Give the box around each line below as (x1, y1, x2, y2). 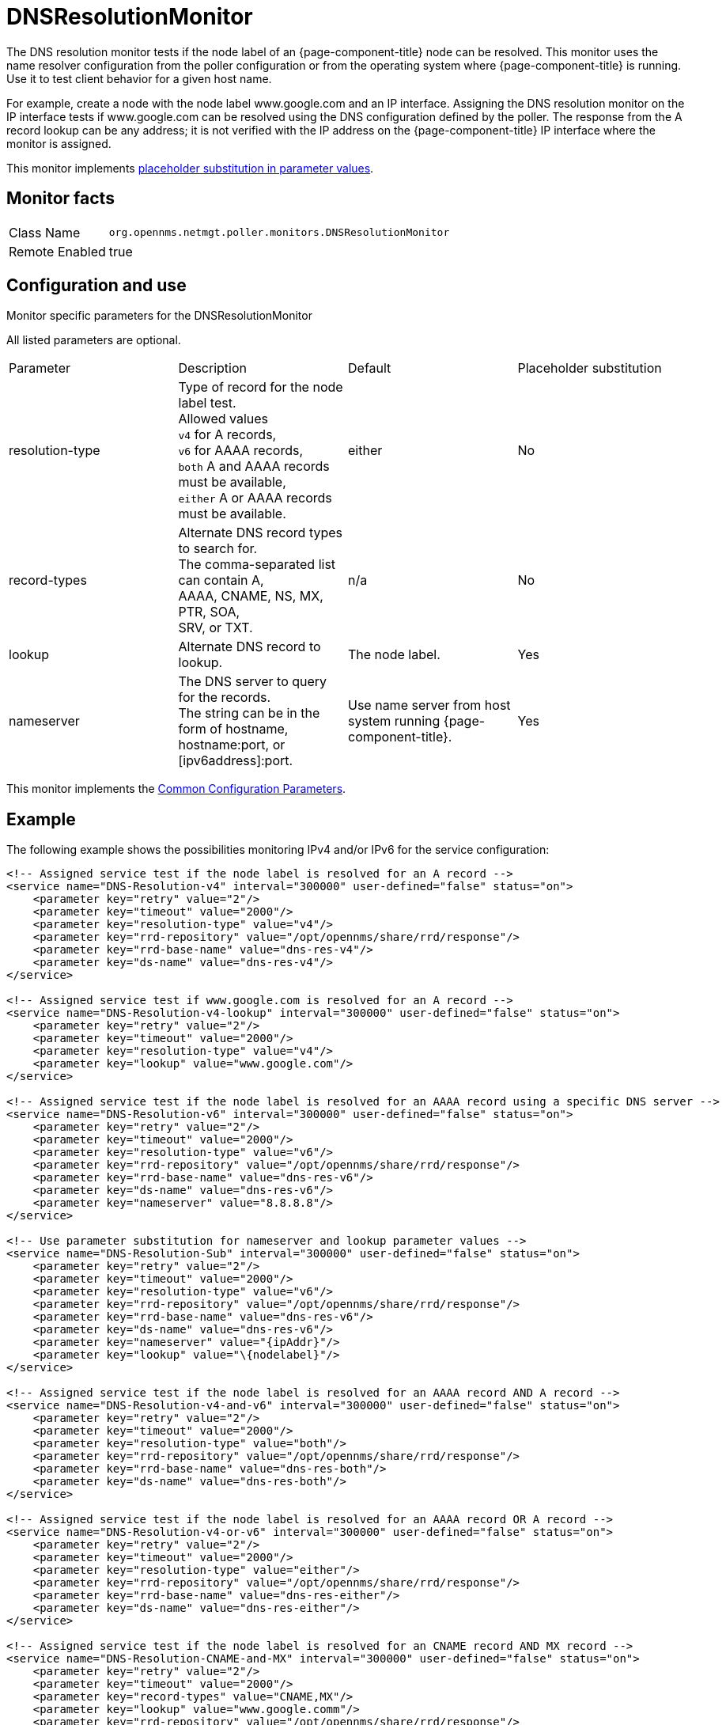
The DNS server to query (178, 673, 327, 690)
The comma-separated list (178, 556, 336, 573)
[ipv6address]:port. (178, 753, 293, 769)
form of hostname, (178, 721, 289, 737)
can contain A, (178, 572, 264, 589)
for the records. (178, 689, 271, 706)
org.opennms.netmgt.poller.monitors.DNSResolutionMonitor (108, 226, 450, 239)
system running (348, 713, 441, 730)
